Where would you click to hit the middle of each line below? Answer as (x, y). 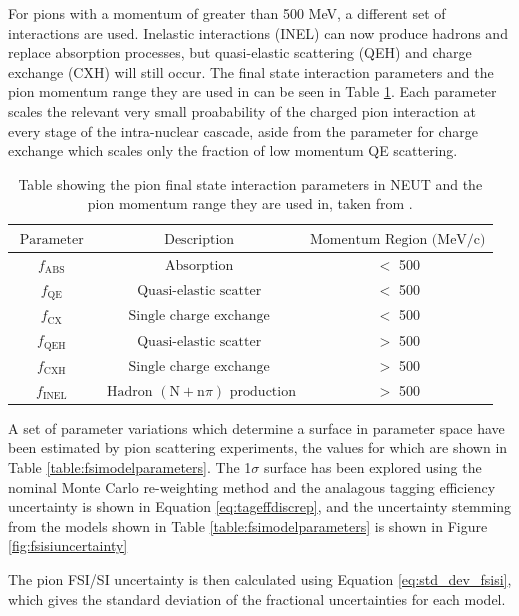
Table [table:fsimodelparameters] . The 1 (130, 467)
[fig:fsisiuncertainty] (68, 545)
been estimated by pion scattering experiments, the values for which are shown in (258, 447)
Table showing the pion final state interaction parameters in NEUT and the (250, 183)
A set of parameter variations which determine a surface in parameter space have (256, 427)
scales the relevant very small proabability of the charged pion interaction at (242, 110)
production (262, 391)
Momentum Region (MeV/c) (397, 239)
